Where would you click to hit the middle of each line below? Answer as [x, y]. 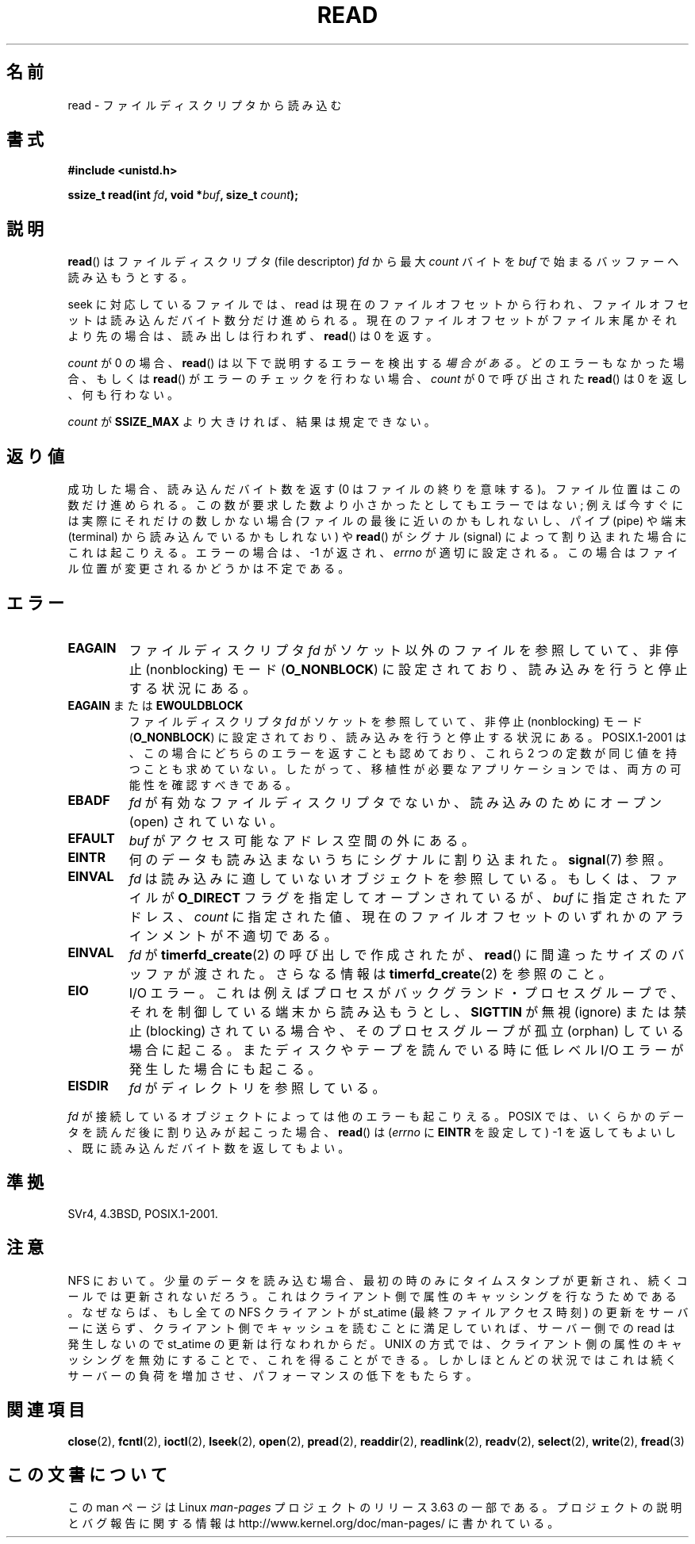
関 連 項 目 [46, 1410]
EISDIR [88, 1085]
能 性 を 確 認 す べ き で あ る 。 [213, 784]
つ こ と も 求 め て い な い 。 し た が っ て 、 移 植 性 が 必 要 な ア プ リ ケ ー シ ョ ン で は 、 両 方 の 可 [405, 768]
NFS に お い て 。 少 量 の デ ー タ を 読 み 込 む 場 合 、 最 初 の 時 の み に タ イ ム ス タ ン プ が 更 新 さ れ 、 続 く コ [378, 1280]
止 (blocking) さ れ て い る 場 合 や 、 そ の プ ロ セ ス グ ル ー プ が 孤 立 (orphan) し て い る [407, 1031]
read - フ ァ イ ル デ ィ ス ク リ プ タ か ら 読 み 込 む [205, 105]
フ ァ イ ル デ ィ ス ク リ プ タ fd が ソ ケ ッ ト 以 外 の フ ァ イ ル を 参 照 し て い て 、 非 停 [403, 650]
